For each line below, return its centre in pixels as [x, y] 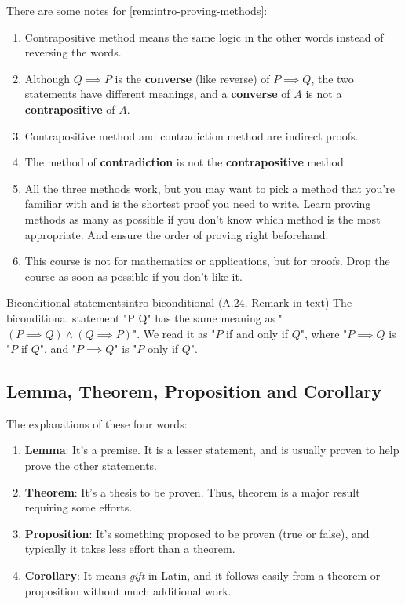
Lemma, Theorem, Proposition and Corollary [194, 391]
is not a [324, 94]
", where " [324, 333]
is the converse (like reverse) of [192, 78]
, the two [332, 78]
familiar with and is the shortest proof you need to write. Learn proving [198, 204]
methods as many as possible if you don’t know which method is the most [202, 218]
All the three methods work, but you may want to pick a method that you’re [210, 188]
